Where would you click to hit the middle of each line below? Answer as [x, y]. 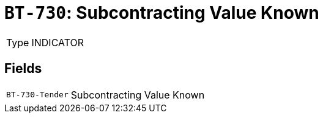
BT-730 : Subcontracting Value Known [162, 13]
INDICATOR [58, 42]
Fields [23, 69]
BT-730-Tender [37, 95]
